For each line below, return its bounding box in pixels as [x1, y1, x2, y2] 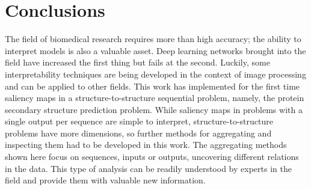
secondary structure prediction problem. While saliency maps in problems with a [5, 103, 303, 115]
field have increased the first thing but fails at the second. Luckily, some [5, 56, 270, 69]
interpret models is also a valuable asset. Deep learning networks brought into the [5, 44, 306, 57]
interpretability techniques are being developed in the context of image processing [5, 67, 306, 80]
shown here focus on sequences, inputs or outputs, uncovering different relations [5, 150, 299, 163]
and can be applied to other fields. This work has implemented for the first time [5, 79, 300, 92]
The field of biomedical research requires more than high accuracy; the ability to [5, 32, 301, 45]
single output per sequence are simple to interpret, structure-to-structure [5, 115, 273, 127]
